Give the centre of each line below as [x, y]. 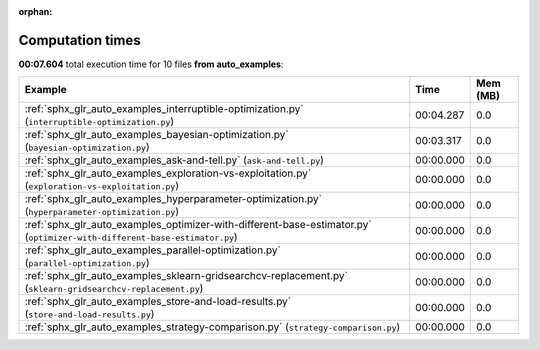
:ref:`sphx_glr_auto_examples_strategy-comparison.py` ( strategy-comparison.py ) [212, 327]
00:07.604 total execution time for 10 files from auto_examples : [151, 64]
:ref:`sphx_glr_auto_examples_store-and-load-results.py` [158, 302]
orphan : [35, 11]
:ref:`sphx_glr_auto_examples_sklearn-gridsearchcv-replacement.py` [186, 276]
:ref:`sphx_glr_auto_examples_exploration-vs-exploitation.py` [168, 173]
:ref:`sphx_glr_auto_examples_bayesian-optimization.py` [156, 135]
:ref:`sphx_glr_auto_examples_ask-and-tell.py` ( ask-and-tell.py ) [174, 160]
